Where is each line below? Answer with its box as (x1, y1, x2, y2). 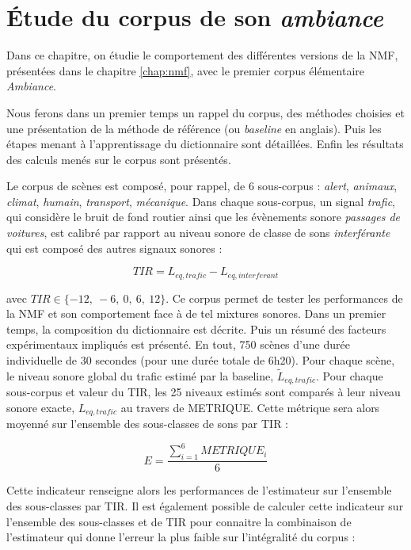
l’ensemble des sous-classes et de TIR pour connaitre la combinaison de (6, 513, 352, 529)
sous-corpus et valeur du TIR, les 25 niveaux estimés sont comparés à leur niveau (6, 384, 401, 400)
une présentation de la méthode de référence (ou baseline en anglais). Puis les (6, 120, 382, 136)
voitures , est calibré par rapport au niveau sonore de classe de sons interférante (6, 224, 390, 241)
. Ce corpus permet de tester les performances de (166, 289, 403, 306)
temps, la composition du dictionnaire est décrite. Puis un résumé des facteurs (6, 320, 386, 337)
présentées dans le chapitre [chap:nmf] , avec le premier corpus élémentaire (6, 62, 365, 78)
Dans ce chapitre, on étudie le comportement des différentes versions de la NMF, (6, 47, 398, 63)
